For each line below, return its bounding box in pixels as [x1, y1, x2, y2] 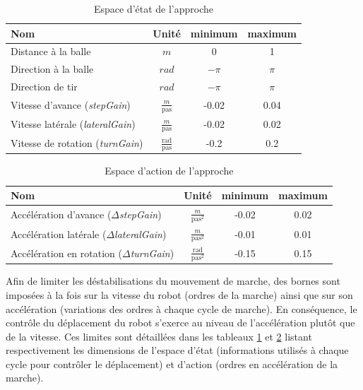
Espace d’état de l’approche [93, 1, 214, 16]
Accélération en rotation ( [11, 245, 122, 260]
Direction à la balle [11, 61, 94, 76]
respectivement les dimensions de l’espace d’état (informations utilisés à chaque [6, 343, 349, 357]
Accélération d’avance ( [11, 207, 112, 222]
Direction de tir [11, 79, 78, 94]
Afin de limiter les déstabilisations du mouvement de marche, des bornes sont [6, 273, 340, 288]
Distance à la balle [11, 44, 91, 59]
